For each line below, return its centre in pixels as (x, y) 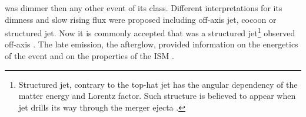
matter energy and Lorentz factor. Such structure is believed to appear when (157, 96)
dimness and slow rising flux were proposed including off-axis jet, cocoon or (141, 19)
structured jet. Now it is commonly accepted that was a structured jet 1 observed (150, 32)
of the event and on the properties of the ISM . (89, 56)
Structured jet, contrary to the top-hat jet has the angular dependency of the (158, 84)
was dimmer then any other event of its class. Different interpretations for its (144, 8)
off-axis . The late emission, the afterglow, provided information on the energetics (152, 44)
